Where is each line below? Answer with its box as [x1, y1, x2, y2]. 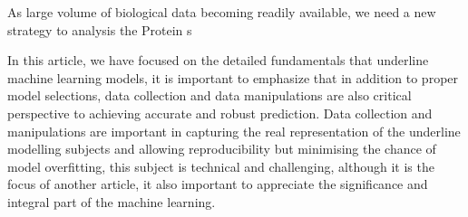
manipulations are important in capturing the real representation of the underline [7, 121, 461, 140]
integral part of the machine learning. [7, 192, 216, 211]
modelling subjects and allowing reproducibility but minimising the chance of [7, 139, 436, 158]
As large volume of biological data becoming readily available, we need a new [7, 3, 436, 21]
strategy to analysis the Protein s [7, 20, 192, 39]
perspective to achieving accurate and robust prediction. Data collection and [7, 103, 433, 122]
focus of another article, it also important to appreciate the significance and [7, 175, 428, 193]
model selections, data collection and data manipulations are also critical [7, 86, 412, 105]
